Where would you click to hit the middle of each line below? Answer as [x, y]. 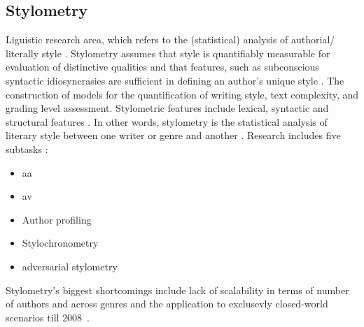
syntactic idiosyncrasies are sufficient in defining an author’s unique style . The [175, 80]
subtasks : [27, 148]
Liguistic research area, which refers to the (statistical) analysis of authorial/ [170, 39]
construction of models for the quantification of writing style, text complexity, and [182, 94]
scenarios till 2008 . [48, 317]
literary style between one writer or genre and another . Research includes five [173, 135]
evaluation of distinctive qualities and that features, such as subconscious [162, 67]
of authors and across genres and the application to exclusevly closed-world [167, 304]
